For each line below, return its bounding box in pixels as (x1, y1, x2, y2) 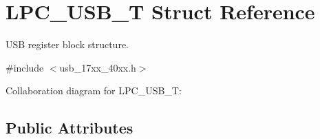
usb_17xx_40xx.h (59, 60, 136, 74)
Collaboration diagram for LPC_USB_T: (6, 83, 182, 98)
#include (6, 60, 44, 74)
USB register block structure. (6, 37, 129, 52)
